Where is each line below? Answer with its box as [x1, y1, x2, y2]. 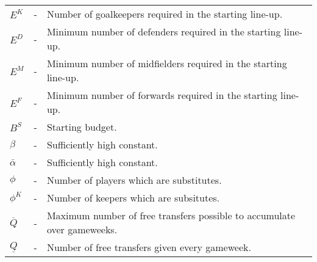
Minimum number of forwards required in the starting [46, 88, 277, 102]
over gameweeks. [46, 222, 118, 236]
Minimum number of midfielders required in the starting [46, 56, 287, 70]
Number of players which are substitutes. [46, 173, 222, 187]
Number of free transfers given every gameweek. [46, 240, 251, 254]
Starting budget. [46, 120, 117, 134]
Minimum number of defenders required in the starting [46, 24, 281, 38]
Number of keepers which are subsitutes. [46, 191, 220, 205]
